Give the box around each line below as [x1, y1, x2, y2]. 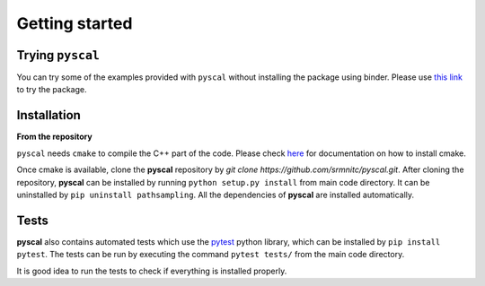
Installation [16, 108, 81, 123]
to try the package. [16, 84, 87, 95]
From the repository [16, 131, 93, 143]
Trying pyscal [16, 48, 101, 63]
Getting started [16, 13, 133, 33]
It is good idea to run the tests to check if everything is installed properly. [16, 265, 287, 276]
